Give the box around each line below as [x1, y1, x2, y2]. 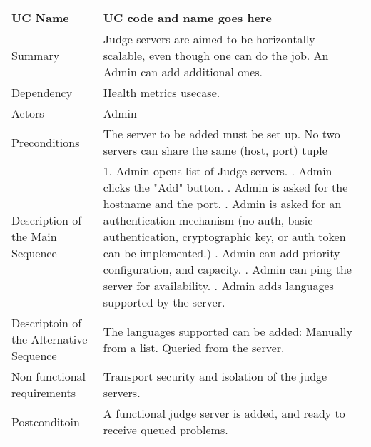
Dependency [11, 84, 73, 101]
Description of [11, 212, 82, 228]
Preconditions [11, 133, 80, 150]
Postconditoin [11, 413, 80, 430]
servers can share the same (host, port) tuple [103, 142, 327, 158]
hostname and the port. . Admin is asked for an [103, 195, 342, 212]
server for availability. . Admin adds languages [103, 277, 334, 294]
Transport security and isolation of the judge [103, 368, 327, 384]
